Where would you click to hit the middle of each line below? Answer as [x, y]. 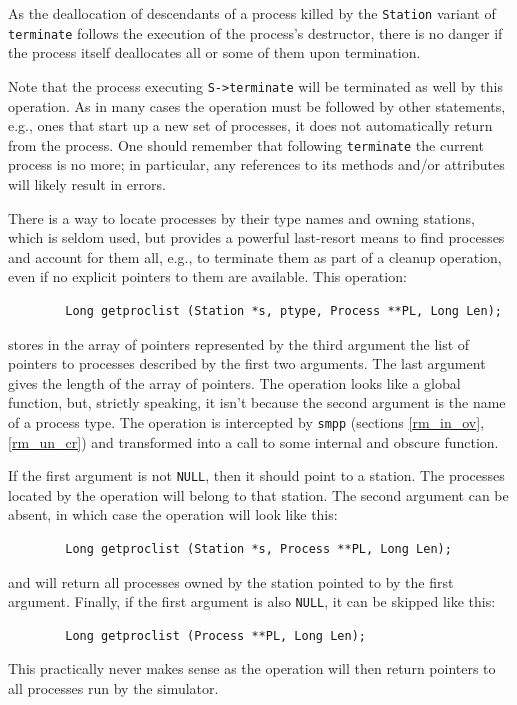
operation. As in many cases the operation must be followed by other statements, [257, 105]
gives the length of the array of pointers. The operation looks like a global [234, 382]
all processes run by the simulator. [113, 688]
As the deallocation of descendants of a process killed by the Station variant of [252, 13]
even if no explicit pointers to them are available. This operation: [207, 276]
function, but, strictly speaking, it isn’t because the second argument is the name [257, 402]
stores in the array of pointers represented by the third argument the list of [239, 343]
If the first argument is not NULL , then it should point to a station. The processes [256, 475]
